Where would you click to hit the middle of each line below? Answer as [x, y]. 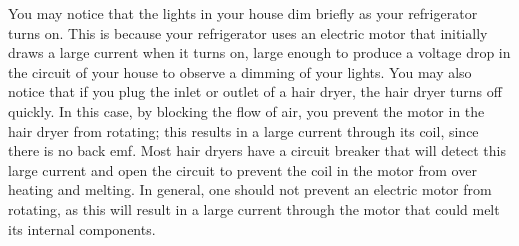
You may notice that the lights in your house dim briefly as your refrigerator [243, 13]
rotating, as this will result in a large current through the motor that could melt [254, 208]
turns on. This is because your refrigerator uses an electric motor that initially [248, 32]
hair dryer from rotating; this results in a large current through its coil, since [243, 130]
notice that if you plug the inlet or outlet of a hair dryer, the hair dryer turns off [255, 91]
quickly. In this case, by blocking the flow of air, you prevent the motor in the [246, 110]
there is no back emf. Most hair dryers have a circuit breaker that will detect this [257, 150]
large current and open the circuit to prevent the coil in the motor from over [242, 169]
